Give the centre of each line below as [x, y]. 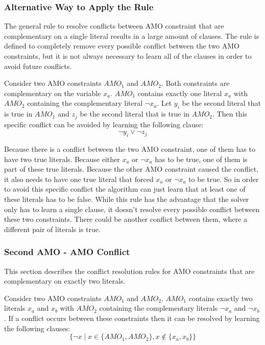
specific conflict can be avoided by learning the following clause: [104, 124]
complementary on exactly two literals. [65, 281]
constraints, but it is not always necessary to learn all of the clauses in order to [128, 56]
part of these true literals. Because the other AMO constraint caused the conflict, [131, 169]
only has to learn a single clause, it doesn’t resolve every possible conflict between [132, 209]
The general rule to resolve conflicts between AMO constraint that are [114, 26]
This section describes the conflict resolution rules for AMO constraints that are [129, 271]
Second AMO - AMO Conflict [67, 252]
